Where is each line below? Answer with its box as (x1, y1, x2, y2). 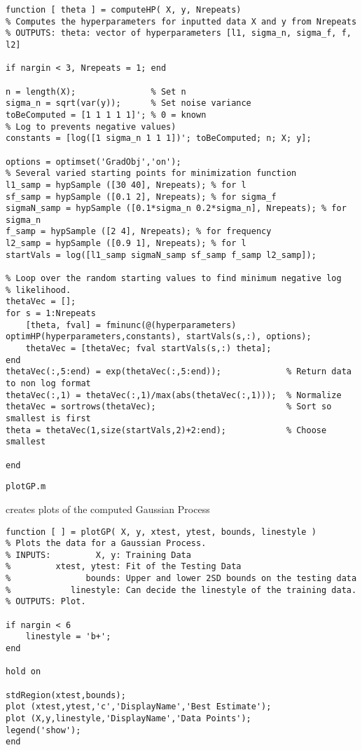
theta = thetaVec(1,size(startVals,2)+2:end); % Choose (6, 425, 327, 435)
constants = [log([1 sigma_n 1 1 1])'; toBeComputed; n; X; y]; (6, 133, 312, 144)
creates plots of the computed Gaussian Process (6, 501, 210, 516)
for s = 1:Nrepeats (6, 308, 96, 319)
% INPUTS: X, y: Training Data (6, 550, 191, 560)
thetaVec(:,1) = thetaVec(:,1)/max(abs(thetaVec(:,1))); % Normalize (6, 390, 342, 400)
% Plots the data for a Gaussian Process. (6, 538, 207, 549)
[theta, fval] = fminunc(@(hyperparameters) (25, 320, 237, 330)
